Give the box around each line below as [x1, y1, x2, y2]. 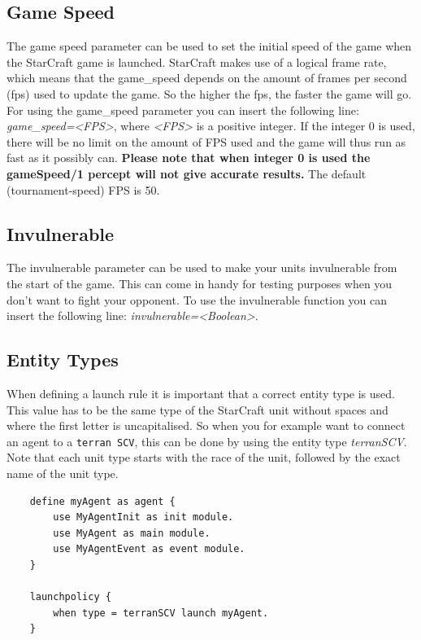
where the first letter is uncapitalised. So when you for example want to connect [7, 417, 406, 434]
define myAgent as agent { [29, 495, 176, 507]
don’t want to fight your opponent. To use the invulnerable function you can [7, 291, 388, 308]
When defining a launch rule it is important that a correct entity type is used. [7, 384, 395, 401]
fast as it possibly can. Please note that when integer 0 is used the [7, 149, 371, 166]
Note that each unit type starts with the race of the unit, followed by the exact [7, 449, 401, 466]
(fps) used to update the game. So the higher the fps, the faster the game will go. [7, 85, 412, 102]
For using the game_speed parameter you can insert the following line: [7, 101, 359, 118]
